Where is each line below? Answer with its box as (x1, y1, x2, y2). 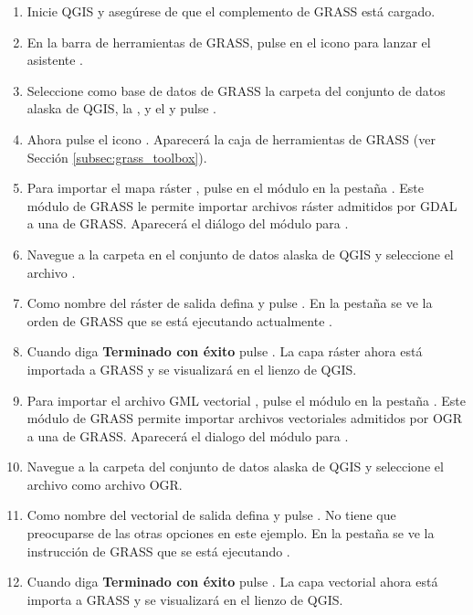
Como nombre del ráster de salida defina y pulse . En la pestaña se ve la (26, 293, 433, 313)
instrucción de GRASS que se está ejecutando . (26, 541, 290, 560)
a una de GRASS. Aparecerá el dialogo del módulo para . (26, 426, 349, 445)
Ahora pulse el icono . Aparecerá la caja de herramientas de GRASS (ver (26, 129, 436, 148)
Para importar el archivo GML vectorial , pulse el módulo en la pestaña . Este (26, 390, 467, 409)
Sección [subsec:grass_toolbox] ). (26, 147, 207, 166)
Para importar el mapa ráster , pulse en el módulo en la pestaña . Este (26, 178, 424, 197)
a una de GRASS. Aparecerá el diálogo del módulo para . (26, 214, 349, 233)
